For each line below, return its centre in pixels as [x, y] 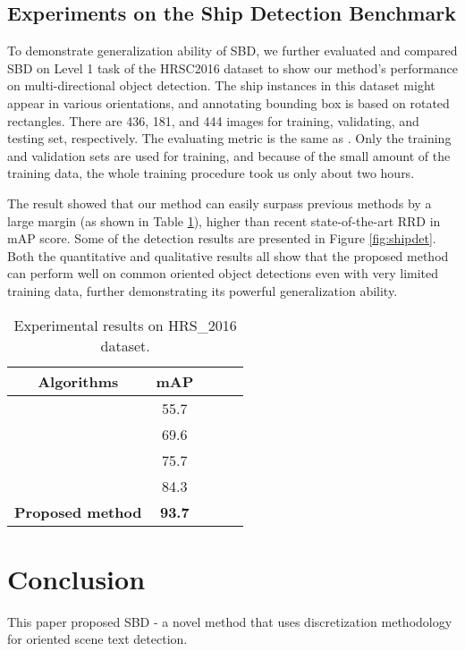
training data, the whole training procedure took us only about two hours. [211, 173]
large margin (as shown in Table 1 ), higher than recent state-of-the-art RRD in [224, 220]
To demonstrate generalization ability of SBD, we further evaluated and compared [232, 51]
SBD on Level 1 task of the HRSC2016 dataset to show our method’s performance [233, 68]
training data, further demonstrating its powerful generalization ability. [203, 290]
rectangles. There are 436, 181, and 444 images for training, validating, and [213, 120]
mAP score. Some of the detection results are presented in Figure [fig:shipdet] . [222, 238]
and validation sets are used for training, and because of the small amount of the [229, 155]
